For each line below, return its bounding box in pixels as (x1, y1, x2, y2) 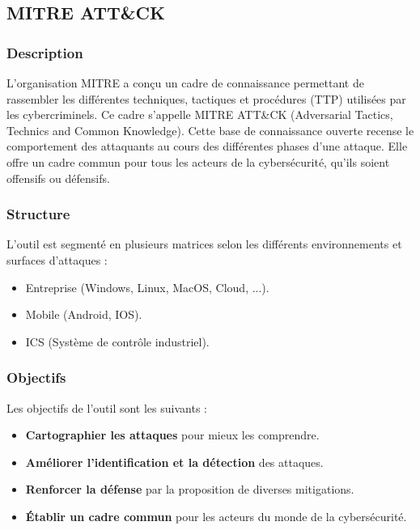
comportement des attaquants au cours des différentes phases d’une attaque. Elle (6, 138, 408, 155)
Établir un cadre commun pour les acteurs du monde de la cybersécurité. (25, 507, 407, 524)
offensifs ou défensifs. (6, 169, 110, 186)
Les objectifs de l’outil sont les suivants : (6, 399, 207, 416)
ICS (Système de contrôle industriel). (25, 333, 210, 350)
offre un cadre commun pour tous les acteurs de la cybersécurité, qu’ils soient (6, 153, 390, 170)
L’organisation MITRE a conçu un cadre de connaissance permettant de (6, 74, 364, 91)
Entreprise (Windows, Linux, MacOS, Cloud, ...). (25, 278, 269, 295)
